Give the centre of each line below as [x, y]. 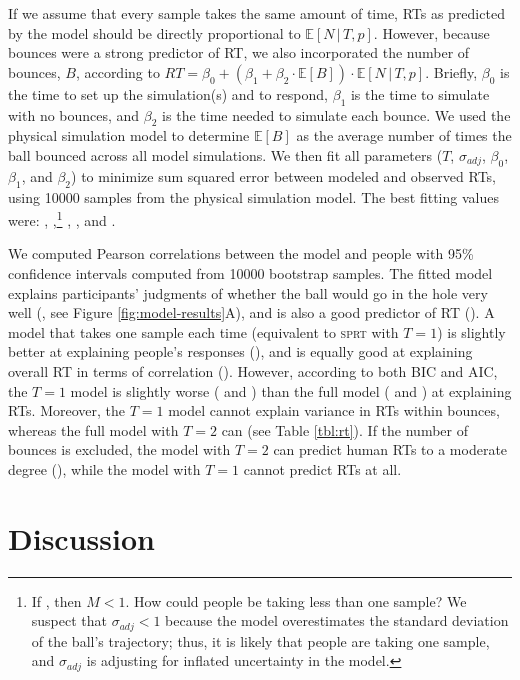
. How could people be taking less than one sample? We [296, 600]
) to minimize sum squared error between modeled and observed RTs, [283, 175]
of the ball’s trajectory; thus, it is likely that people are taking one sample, [260, 640]
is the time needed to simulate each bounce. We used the [336, 114]
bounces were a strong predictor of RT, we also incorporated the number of [239, 52]
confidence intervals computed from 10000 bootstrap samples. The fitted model [250, 273]
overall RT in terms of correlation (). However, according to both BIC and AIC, [253, 370]
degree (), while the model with [104, 468]
